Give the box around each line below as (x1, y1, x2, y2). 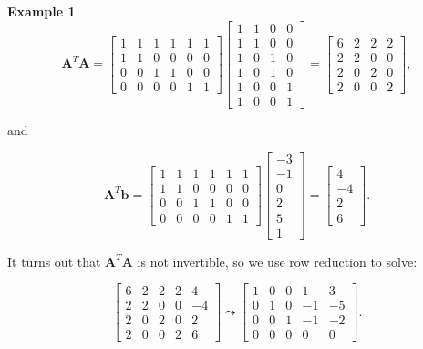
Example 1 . (7, 2, 79, 20)
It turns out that (7, 251, 101, 270)
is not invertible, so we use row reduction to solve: (137, 251, 418, 270)
